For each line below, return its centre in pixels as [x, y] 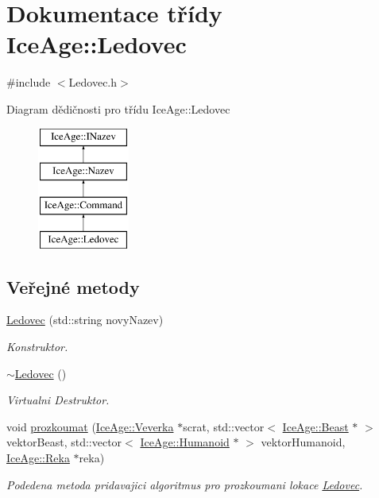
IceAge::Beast [315, 426]
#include [29, 82]
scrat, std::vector [224, 426]
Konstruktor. [37, 347]
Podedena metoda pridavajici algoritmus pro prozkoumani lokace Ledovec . [185, 484]
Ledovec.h [93, 82]
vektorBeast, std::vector [64, 442]
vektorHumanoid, [303, 442]
